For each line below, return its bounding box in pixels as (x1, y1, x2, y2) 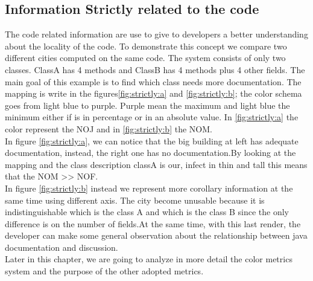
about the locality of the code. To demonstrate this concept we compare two (5, 39, 287, 52)
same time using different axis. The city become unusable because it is (5, 193, 265, 206)
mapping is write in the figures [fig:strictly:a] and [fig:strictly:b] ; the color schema (5, 87, 302, 100)
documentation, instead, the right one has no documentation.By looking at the (5, 146, 296, 159)
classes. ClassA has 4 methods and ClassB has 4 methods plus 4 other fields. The (5, 63, 305, 76)
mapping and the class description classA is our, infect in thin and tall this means (5, 158, 308, 170)
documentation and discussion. (5, 241, 118, 253)
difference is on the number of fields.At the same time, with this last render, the (5, 217, 301, 230)
